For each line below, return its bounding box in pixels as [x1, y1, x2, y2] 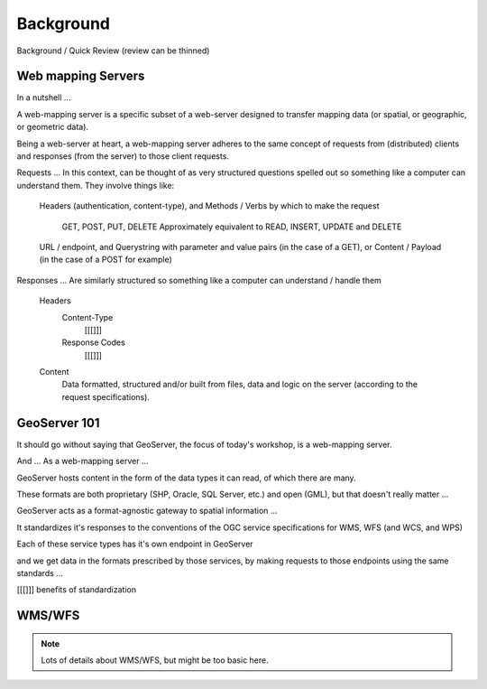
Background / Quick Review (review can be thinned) [16, 45, 210, 56]
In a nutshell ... [16, 92, 71, 103]
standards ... [16, 567, 63, 578]
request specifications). [61, 391, 151, 402]
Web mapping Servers [16, 69, 145, 84]
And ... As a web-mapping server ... [16, 456, 149, 467]
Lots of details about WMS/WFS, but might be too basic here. [41, 655, 270, 666]
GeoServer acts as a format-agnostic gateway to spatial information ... [16, 506, 278, 517]
